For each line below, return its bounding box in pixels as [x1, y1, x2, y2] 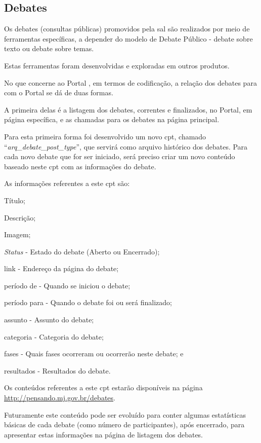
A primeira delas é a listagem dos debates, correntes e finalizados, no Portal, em [4, 104, 252, 115]
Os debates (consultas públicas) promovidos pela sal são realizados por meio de [4, 23, 250, 34]
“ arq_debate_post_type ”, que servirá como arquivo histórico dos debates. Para [4, 141, 248, 152]
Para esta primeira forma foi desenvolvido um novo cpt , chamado [4, 131, 206, 141]
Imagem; [4, 229, 31, 240]
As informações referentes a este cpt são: [4, 178, 130, 189]
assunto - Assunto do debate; [4, 314, 94, 325]
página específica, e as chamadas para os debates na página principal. [4, 114, 220, 125]
